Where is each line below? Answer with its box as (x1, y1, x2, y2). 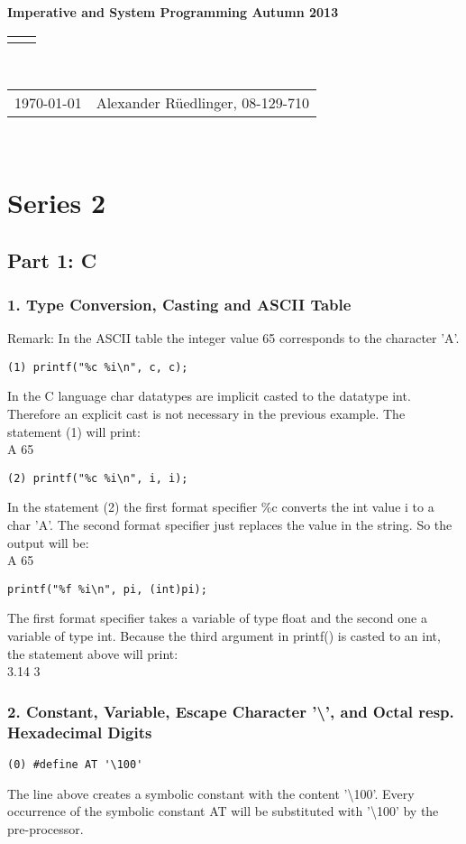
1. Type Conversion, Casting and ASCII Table (7, 292, 352, 315)
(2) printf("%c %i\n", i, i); (7, 471, 188, 485)
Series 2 (7, 183, 106, 220)
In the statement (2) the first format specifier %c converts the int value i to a (7, 497, 434, 516)
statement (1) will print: (7, 422, 141, 441)
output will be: (7, 533, 89, 552)
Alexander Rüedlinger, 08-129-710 (96, 92, 309, 114)
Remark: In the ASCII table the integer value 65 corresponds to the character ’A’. (7, 329, 460, 348)
